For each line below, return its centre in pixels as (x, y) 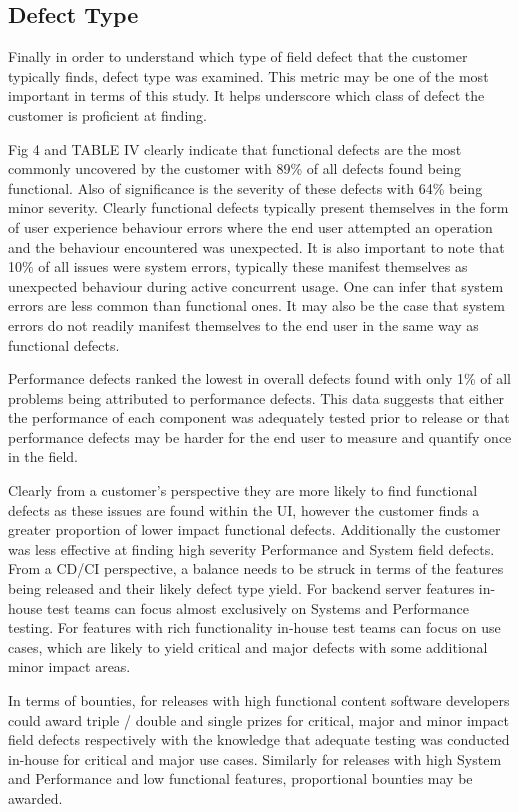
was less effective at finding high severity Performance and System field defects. (251, 548)
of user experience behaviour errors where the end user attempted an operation (250, 226)
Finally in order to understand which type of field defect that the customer (238, 56)
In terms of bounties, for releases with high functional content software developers (259, 700)
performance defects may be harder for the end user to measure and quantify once (260, 436)
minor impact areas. (69, 666)
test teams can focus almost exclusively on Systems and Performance (257, 607)
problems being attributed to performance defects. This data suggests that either (256, 397)
